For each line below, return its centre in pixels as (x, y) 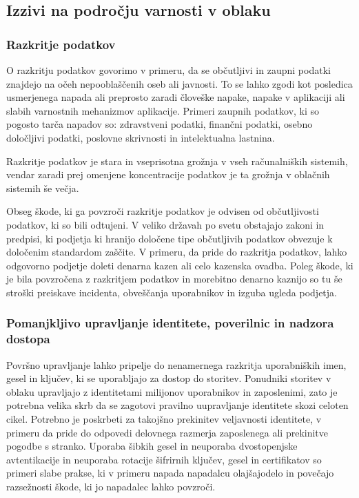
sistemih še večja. (43, 188)
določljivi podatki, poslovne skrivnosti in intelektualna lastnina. (141, 137)
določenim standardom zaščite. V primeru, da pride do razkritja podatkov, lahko (177, 252)
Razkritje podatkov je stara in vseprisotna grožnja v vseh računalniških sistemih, (177, 161)
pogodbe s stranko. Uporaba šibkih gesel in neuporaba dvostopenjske (152, 446)
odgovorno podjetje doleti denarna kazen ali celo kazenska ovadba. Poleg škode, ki (180, 265)
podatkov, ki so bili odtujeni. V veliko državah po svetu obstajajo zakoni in (165, 224)
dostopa (28, 339)
